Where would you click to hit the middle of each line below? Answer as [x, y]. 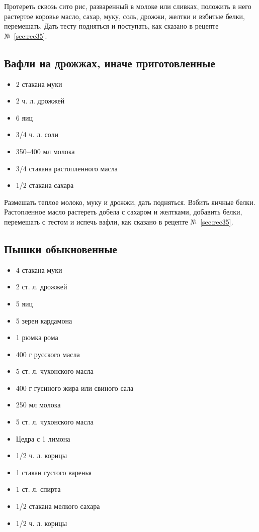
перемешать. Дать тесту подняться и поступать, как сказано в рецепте [111, 26]
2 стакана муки [39, 84]
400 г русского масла [48, 354]
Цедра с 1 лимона [43, 438]
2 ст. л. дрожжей [41, 287]
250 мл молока [38, 405]
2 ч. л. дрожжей [40, 101]
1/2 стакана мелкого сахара [58, 506]
